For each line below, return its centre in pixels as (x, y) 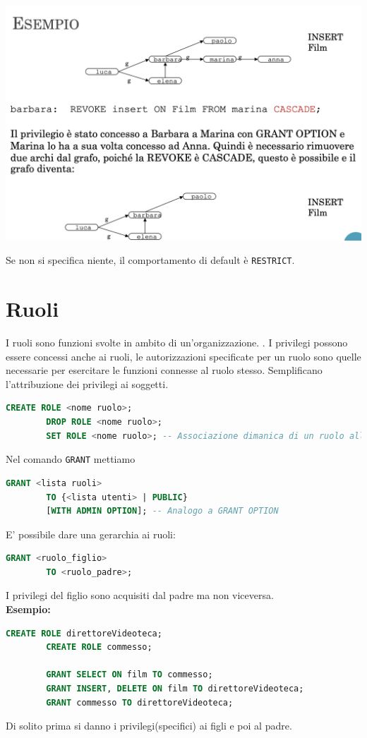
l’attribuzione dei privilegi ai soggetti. (87, 383)
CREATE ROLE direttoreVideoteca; (84, 633)
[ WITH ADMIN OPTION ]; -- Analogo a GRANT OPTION (162, 511)
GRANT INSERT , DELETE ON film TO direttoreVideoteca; (175, 689)
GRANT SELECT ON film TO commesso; (130, 675)
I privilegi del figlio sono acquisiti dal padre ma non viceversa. (140, 595)
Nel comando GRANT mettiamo (71, 459)
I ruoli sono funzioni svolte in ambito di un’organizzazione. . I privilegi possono (177, 343)
